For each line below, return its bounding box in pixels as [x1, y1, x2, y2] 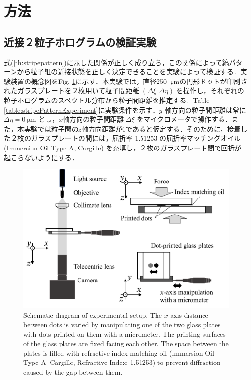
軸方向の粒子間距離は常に [164, 104, 246, 115]
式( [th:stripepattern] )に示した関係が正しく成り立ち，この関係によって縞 [4, 57, 229, 67]
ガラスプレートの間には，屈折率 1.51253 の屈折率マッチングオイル [31, 133, 241, 143]
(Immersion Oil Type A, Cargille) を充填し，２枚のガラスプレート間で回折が [4, 142, 242, 152]
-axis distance [168, 310, 208, 320]
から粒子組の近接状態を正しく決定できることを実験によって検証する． [17, 66, 240, 77]
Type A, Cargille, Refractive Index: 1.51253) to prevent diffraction [23, 357, 220, 367]
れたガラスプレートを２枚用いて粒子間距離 [4, 85, 140, 96]
